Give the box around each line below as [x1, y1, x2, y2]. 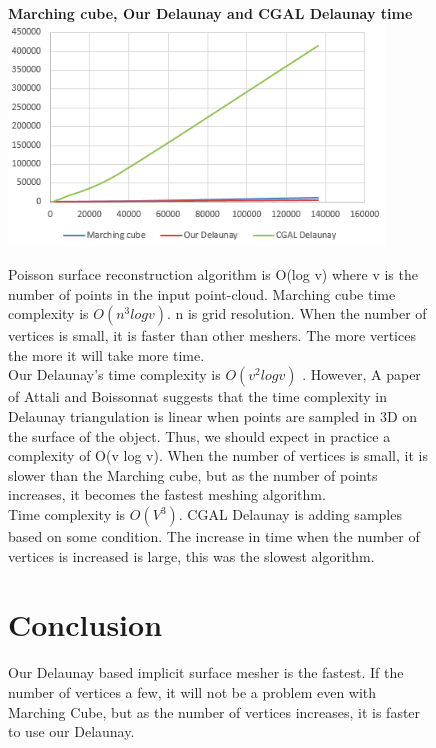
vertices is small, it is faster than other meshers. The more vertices [8, 325, 416, 346]
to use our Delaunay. [8, 721, 135, 742]
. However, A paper [302, 364, 421, 385]
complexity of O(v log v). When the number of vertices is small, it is [8, 445, 428, 466]
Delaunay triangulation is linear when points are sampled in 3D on [8, 406, 418, 427]
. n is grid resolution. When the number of [166, 303, 427, 324]
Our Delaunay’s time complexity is [8, 364, 221, 385]
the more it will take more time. [8, 344, 205, 365]
